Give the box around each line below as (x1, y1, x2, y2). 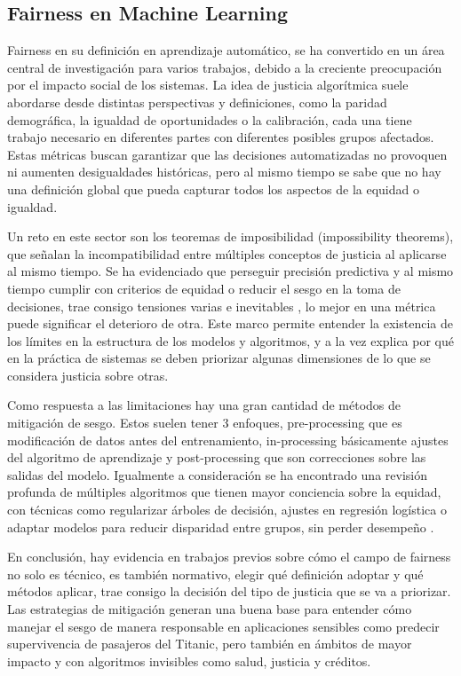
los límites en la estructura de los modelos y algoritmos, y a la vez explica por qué (7, 331, 455, 350)
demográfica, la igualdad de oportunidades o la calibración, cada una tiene (7, 110, 412, 129)
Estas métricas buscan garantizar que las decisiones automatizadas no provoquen (7, 145, 448, 163)
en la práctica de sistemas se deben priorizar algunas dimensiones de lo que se (7, 349, 431, 367)
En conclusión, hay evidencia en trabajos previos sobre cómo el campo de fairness (7, 547, 451, 566)
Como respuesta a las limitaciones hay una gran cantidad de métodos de (7, 396, 401, 414)
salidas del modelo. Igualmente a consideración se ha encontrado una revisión (7, 465, 427, 483)
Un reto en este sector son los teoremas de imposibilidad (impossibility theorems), (7, 227, 454, 246)
